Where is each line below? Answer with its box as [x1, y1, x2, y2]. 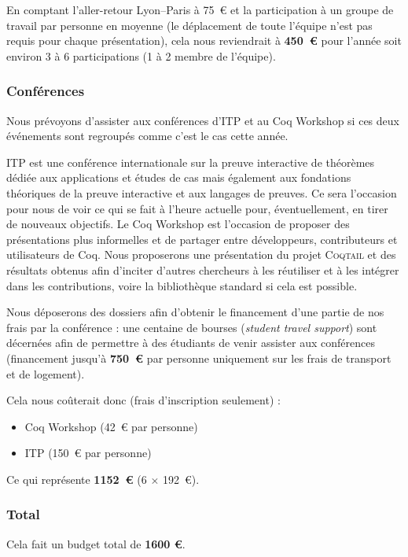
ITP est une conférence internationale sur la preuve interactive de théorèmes [6, 153, 375, 170]
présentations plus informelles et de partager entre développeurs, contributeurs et [6, 231, 398, 247]
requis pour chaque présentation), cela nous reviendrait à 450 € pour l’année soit [6, 32, 402, 49]
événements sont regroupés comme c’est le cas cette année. [6, 127, 289, 144]
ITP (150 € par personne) [24, 444, 152, 461]
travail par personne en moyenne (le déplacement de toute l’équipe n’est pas [6, 17, 373, 33]
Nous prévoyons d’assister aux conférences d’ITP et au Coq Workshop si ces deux [6, 112, 399, 128]
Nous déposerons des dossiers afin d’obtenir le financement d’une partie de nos [6, 304, 384, 320]
